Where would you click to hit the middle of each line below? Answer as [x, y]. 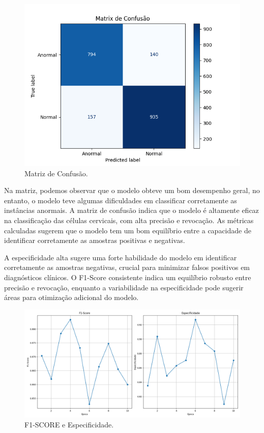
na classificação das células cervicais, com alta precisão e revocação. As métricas [129, 220]
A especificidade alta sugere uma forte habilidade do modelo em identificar [121, 257]
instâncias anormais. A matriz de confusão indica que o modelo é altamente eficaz [131, 210]
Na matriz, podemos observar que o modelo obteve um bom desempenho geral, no [132, 190]
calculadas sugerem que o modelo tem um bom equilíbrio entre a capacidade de [128, 230]
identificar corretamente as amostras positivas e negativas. [95, 240]
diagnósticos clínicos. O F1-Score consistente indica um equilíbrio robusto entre [128, 277]
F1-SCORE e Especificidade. [69, 425]
